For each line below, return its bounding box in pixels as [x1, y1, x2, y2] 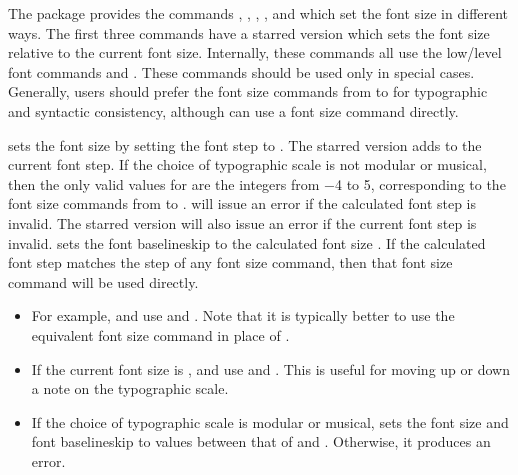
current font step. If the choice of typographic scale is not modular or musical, [8, 154, 487, 175]
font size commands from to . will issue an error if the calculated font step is [8, 193, 477, 214]
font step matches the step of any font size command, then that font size [8, 252, 453, 273]
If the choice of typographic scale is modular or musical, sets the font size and [31, 411, 509, 432]
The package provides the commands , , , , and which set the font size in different [8, 3, 509, 23]
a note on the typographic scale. [31, 378, 229, 399]
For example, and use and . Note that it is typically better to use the [31, 305, 455, 326]
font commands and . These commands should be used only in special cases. [8, 61, 475, 82]
